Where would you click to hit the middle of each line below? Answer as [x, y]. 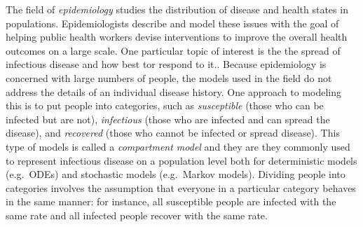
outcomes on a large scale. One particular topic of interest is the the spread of [173, 50]
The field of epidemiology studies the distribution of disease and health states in [177, 9]
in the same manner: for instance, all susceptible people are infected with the [171, 201]
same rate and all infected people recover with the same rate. [137, 215]
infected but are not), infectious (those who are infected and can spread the [168, 119]
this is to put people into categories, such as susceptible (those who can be [165, 105]
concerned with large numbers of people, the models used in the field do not [169, 77]
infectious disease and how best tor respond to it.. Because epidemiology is [166, 64]
